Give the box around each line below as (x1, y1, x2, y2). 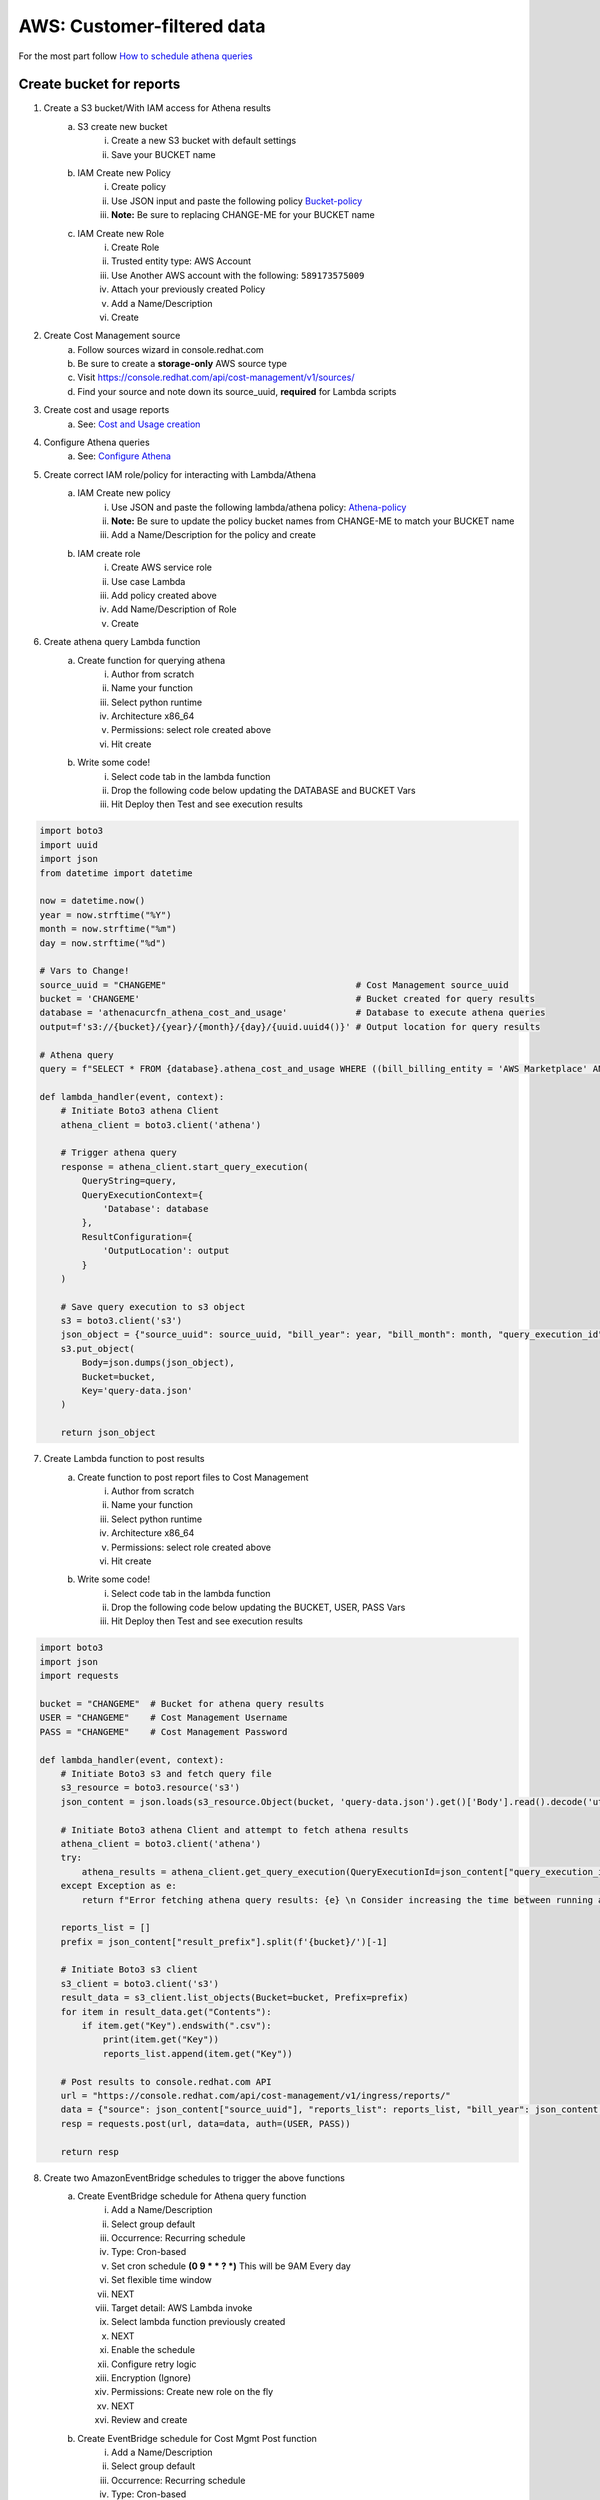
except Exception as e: (60, 1880, 177, 1892)
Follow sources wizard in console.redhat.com (77, 343, 264, 355)
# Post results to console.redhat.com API (60, 2076, 272, 2087)
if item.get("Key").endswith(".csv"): (81, 2020, 272, 2032)
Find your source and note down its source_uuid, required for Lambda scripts (77, 385, 397, 397)
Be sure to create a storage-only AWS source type (77, 358, 288, 370)
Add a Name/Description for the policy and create (111, 529, 317, 541)
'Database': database (102, 1203, 209, 1214)
